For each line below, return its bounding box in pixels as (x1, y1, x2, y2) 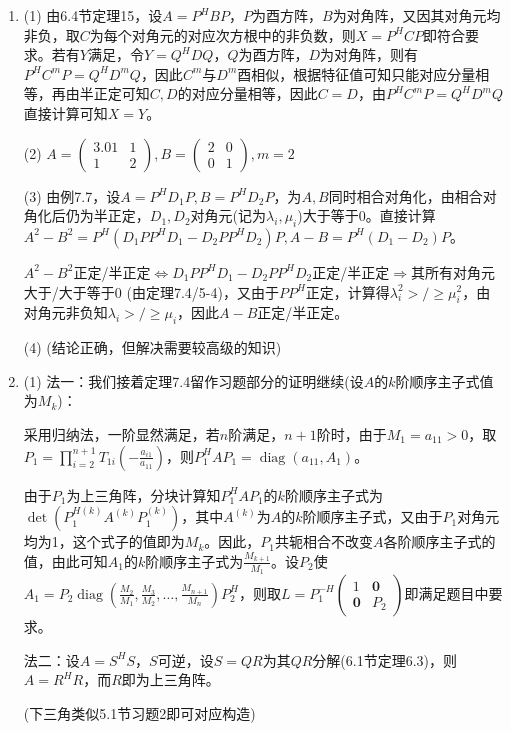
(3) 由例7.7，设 (23, 185, 121, 206)
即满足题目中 (404, 582, 489, 603)
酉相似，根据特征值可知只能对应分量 (237, 63, 476, 84)
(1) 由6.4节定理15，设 (23, 5, 163, 25)
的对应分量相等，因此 (177, 83, 318, 104)
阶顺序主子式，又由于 (302, 506, 443, 527)
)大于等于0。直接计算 (297, 205, 436, 226)
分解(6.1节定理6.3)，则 (312, 649, 458, 670)
